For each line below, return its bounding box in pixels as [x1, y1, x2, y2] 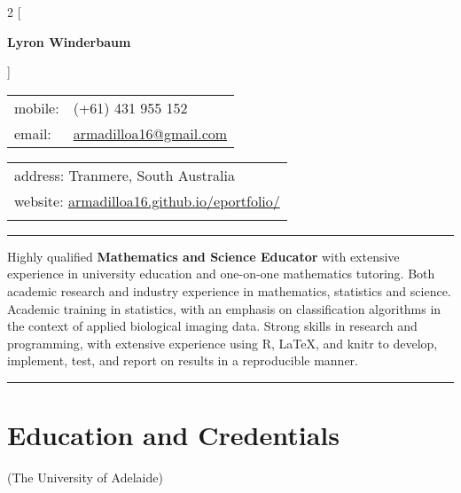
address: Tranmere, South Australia [14, 164, 235, 185]
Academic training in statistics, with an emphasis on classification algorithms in [7, 299, 441, 317]
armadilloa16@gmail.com [73, 122, 228, 144]
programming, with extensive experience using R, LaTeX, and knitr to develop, [7, 333, 438, 352]
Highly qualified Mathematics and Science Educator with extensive [7, 246, 400, 265]
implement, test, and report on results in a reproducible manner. [7, 351, 358, 370]
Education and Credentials [7, 417, 340, 453]
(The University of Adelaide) [7, 468, 163, 487]
